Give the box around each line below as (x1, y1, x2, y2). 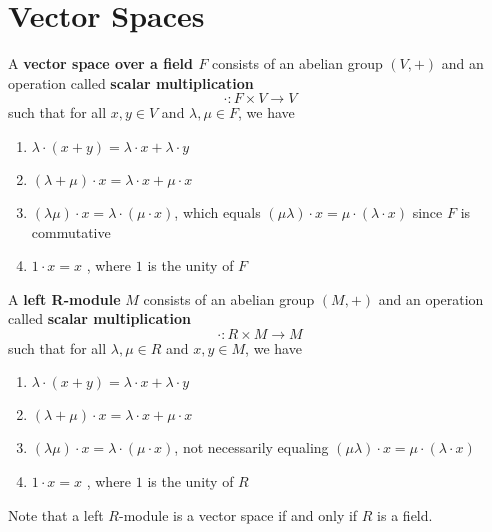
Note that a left (8, 504, 104, 525)
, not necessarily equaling (174, 437, 329, 458)
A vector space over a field (8, 53, 194, 74)
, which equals (174, 201, 261, 222)
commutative (31, 221, 111, 242)
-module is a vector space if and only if (118, 504, 358, 525)
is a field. (377, 504, 433, 525)
